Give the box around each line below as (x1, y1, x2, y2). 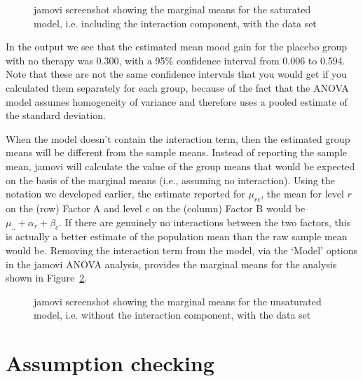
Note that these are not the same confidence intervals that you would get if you (6, 67, 347, 81)
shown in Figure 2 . (6, 270, 88, 285)
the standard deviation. (6, 108, 106, 123)
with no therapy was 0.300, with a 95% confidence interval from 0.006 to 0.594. (6, 53, 345, 67)
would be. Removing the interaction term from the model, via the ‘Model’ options (6, 242, 358, 257)
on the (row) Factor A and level (6, 200, 142, 215)
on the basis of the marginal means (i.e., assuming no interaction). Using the (6, 172, 335, 187)
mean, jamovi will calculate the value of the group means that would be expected (6, 158, 355, 173)
